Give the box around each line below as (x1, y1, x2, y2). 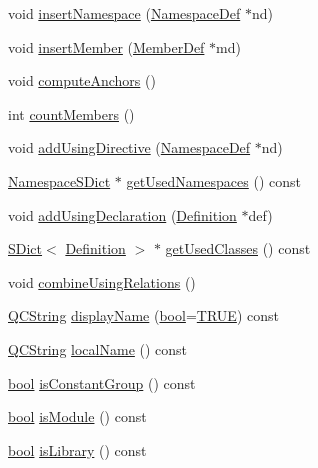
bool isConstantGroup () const (8, 372, 196, 393)
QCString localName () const (8, 338, 188, 359)
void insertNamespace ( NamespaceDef (8, 3, 241, 23)
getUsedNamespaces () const (126, 170, 301, 191)
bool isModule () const (8, 406, 147, 427)
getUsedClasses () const (165, 238, 311, 259)
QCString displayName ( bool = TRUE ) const (8, 305, 279, 326)
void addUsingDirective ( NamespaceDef (8, 137, 251, 158)
